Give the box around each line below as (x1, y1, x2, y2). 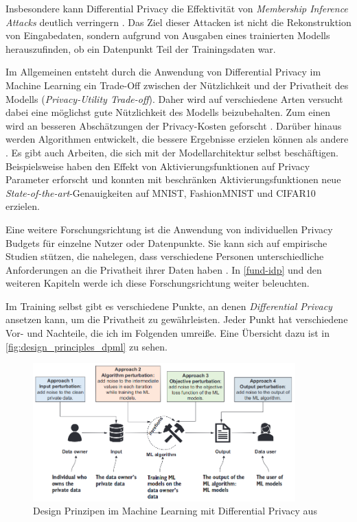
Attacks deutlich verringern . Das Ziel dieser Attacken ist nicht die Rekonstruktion (5, 14, 352, 29)
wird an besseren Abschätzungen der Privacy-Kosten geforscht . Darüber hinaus (5, 118, 342, 132)
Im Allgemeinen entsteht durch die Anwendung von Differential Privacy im (5, 64, 321, 79)
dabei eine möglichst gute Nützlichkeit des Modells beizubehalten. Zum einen (5, 105, 331, 119)
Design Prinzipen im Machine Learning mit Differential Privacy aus (33, 503, 317, 518)
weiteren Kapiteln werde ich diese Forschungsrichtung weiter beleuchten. (5, 276, 310, 290)
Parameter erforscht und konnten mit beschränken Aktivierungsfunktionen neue (5, 172, 341, 187)
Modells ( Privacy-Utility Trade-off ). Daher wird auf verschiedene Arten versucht (5, 91, 343, 106)
